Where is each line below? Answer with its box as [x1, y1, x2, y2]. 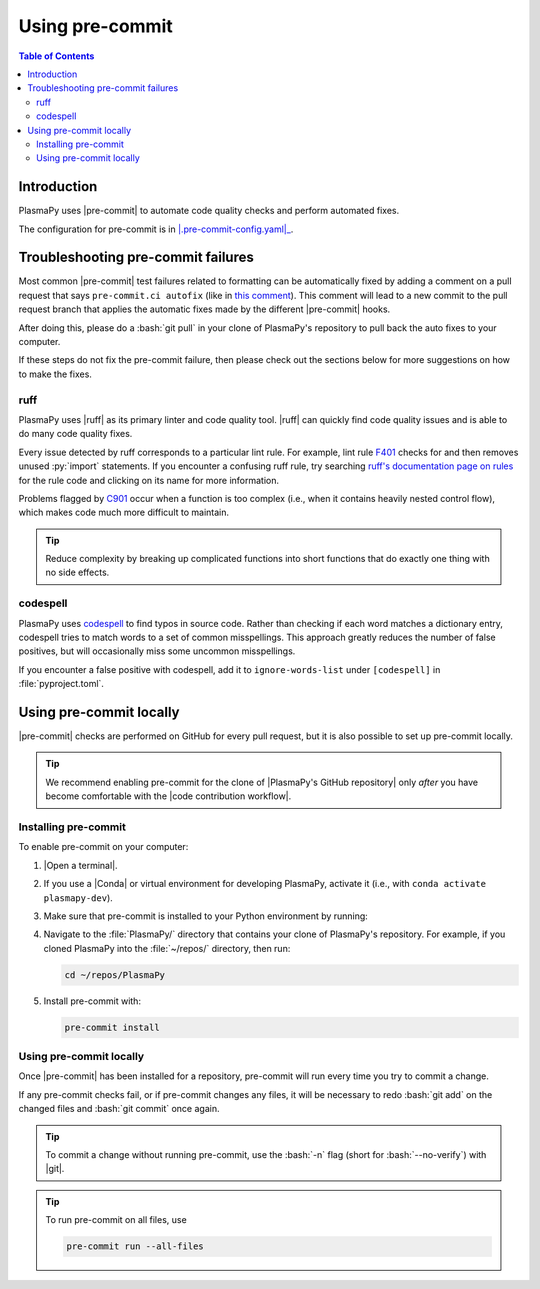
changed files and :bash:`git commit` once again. [18, 1103, 220, 1115]
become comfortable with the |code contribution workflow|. [45, 790, 292, 802]
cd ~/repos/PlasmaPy [64, 969, 165, 980]
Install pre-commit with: [43, 995, 142, 1007]
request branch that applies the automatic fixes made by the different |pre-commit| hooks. [18, 303, 391, 315]
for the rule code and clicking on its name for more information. [18, 474, 280, 486]
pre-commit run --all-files [66, 1241, 204, 1252]
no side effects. [45, 566, 110, 579]
